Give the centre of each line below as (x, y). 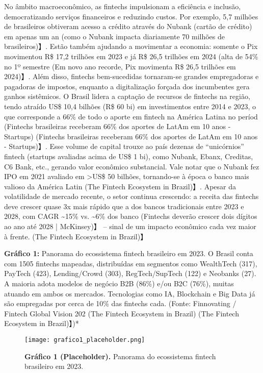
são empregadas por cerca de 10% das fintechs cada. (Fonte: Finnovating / (120, 303)
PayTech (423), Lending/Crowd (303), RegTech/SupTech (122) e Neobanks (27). (130, 273)
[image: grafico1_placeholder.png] (85, 340)
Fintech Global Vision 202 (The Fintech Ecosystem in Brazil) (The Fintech (122, 313)
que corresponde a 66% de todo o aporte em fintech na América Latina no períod (131, 116)
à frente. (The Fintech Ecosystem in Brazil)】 (76, 236)
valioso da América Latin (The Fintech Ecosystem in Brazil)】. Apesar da (120, 186)
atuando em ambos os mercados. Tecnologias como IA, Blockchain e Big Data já (130, 293)
